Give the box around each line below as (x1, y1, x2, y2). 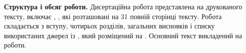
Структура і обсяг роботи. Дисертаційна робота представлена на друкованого (4, 1, 243, 11)
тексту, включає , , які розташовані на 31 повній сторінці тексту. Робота (4, 11, 222, 21)
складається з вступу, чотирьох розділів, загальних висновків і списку (4, 21, 215, 31)
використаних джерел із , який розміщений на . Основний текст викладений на (4, 30, 243, 40)
